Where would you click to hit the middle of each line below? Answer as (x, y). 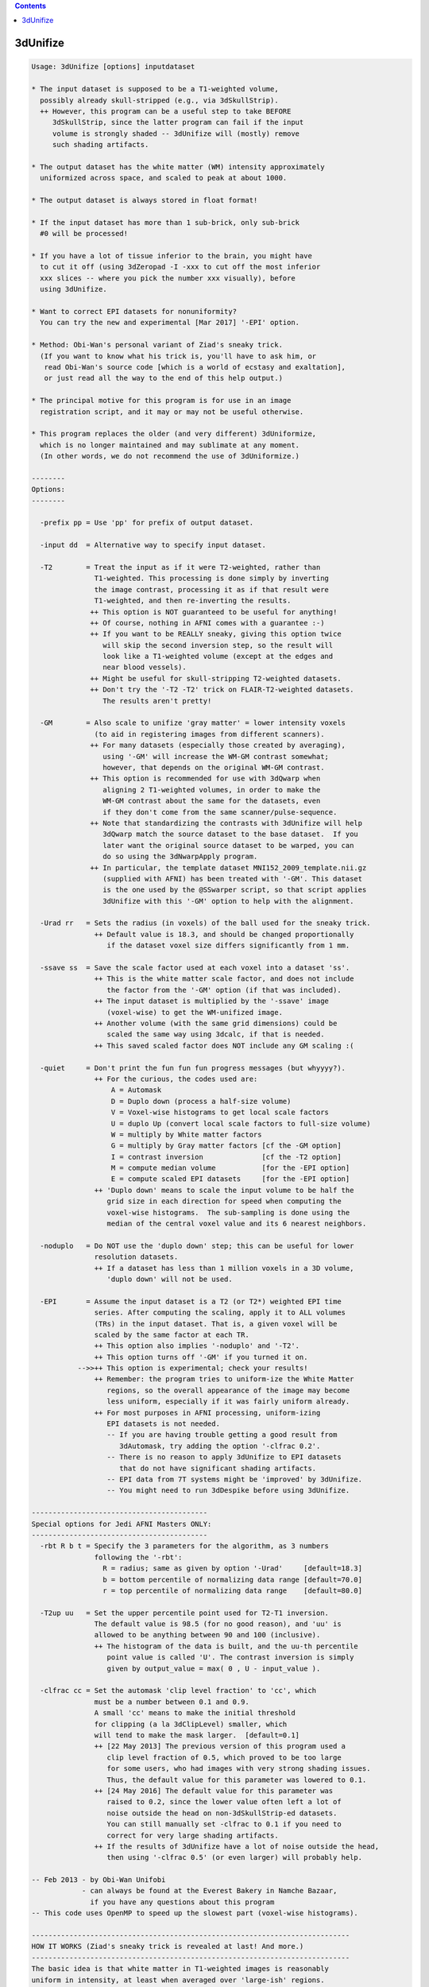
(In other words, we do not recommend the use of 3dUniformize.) (170, 456)
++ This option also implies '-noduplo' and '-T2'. (197, 1346)
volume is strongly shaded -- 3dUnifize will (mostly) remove (176, 134)
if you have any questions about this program (182, 1902)
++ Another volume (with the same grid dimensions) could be (216, 1023)
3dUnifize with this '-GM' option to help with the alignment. (228, 901)
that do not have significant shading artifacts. (218, 1468)
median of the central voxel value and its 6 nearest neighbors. (237, 1224)
